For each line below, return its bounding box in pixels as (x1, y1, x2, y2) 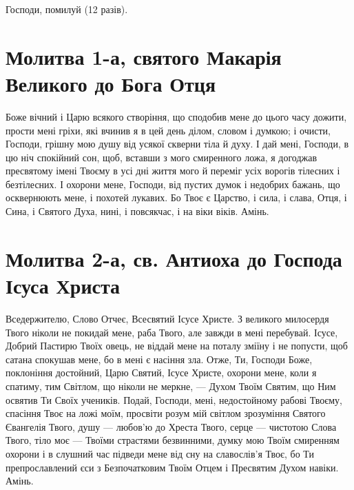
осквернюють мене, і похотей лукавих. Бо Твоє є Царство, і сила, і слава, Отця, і (6, 190, 347, 205)
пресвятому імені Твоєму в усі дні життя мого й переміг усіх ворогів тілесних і (6, 163, 340, 178)
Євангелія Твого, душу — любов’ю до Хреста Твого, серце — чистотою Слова (6, 419, 337, 433)
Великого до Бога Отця (6, 69, 216, 97)
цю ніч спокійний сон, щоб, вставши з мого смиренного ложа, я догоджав (6, 150, 317, 164)
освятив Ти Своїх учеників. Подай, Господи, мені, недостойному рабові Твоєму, (6, 392, 342, 407)
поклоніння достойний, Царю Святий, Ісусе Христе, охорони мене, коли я (6, 365, 317, 380)
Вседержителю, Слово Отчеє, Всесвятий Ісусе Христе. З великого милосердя (6, 311, 329, 325)
